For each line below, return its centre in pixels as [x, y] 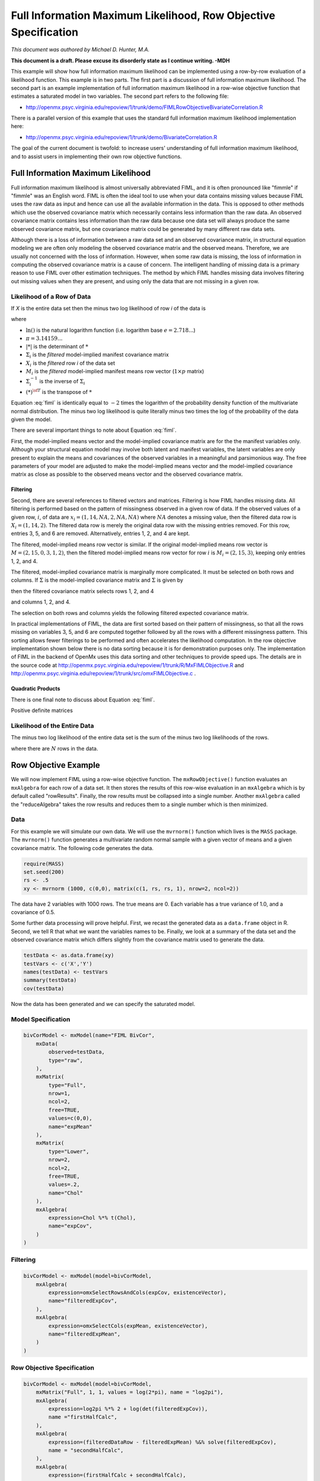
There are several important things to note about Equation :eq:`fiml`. [94, 430]
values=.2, [64, 1185]
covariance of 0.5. [33, 912]
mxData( [47, 1044]
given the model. [31, 419]
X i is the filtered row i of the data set [71, 363]
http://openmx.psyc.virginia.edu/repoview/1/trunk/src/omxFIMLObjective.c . [103, 674]
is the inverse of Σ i [62, 382]
